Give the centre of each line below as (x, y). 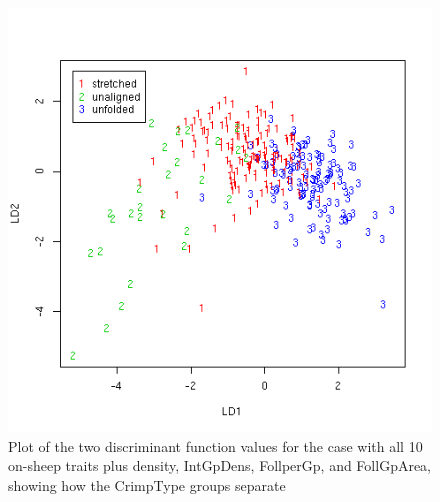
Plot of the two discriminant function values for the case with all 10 (215, 445)
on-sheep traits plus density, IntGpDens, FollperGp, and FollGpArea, (220, 465)
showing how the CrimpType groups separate (147, 484)
